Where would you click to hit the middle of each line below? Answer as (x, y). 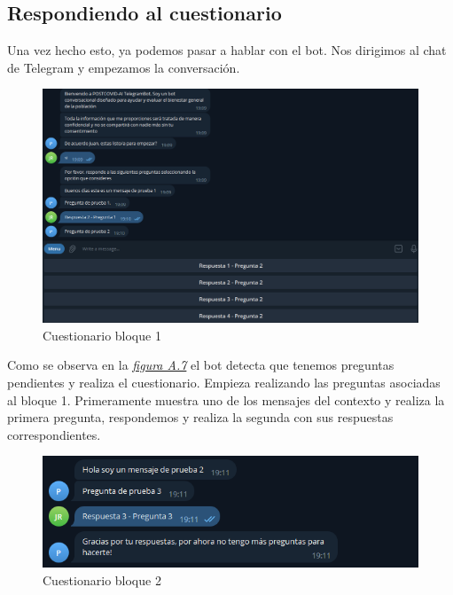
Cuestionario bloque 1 (102, 335)
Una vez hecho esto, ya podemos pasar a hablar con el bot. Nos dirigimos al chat (227, 50)
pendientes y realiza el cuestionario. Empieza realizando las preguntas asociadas (224, 382)
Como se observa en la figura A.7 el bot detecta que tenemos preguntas (201, 365)
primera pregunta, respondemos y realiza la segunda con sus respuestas (200, 417)
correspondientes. (54, 434)
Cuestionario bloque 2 (102, 579)
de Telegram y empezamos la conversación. (124, 67)
